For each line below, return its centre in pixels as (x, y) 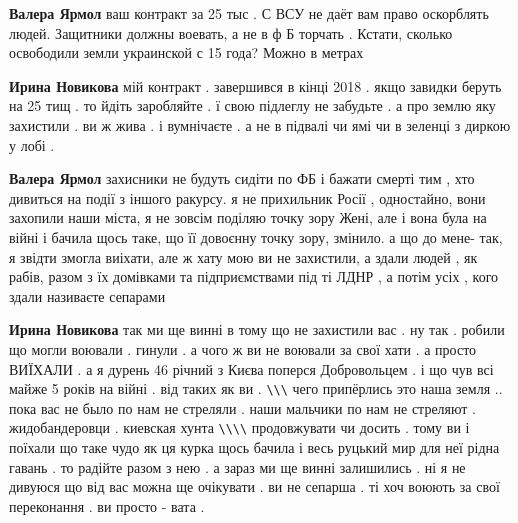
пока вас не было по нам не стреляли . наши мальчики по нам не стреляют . (242, 407)
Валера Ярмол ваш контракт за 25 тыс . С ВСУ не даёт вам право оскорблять (249, 13)
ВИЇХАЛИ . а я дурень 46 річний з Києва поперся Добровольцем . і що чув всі (251, 368)
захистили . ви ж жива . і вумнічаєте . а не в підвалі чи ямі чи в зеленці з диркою (260, 124)
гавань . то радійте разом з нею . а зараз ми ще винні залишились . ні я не (237, 466)
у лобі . (32, 144)
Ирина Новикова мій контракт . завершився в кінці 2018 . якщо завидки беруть (255, 85)
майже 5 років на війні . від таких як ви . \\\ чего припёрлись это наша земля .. (256, 388)
